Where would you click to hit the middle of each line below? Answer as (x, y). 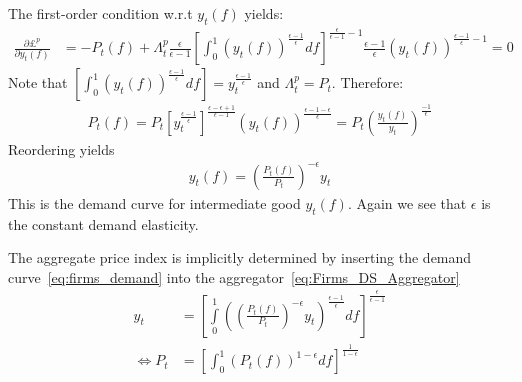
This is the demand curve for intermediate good (154, 202)
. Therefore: (367, 82)
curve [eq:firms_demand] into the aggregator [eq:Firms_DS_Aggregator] (234, 276)
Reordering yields (61, 148)
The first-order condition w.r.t (100, 13)
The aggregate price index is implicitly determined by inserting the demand (240, 257)
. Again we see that (407, 202)
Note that (38, 82)
